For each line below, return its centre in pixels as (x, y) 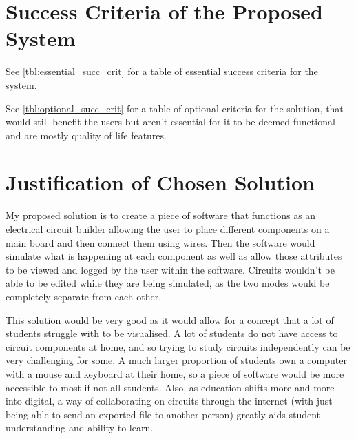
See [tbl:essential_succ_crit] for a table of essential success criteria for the (162, 71)
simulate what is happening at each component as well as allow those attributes (174, 256)
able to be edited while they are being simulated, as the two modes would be (168, 283)
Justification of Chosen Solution (160, 182)
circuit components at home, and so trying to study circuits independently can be (178, 346)
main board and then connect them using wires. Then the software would (160, 242)
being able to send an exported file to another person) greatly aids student (163, 414)
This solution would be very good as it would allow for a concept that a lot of (170, 319)
